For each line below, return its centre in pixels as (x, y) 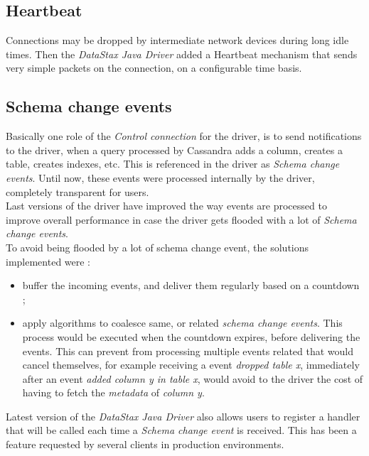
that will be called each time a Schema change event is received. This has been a (181, 430)
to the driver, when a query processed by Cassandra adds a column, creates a (174, 150)
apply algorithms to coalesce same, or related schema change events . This (182, 323)
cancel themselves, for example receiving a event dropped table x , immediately (191, 365)
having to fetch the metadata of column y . (113, 392)
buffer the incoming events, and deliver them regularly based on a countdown (191, 285)
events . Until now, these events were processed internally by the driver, (160, 177)
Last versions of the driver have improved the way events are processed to (166, 206)
